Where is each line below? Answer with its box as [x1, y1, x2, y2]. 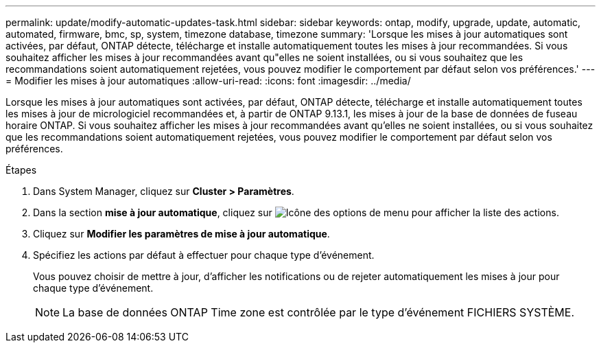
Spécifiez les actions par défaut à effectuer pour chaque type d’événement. [33, 249, 375, 261]
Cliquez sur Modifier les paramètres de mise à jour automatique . [33, 228, 330, 240]
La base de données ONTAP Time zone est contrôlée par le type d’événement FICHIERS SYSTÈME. [62, 305, 575, 319]
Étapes [5, 164, 37, 176]
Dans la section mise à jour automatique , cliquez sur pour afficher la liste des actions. [33, 207, 559, 218]
